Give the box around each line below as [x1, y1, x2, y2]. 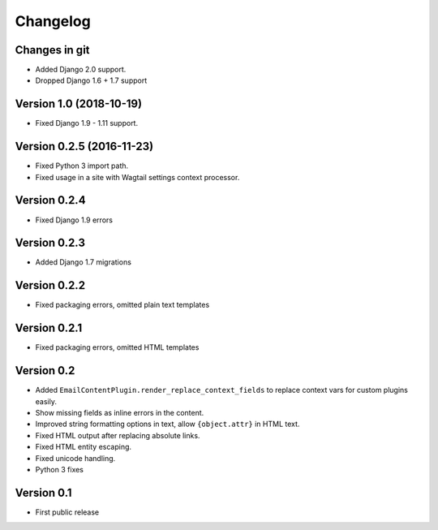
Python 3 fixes [35, 464, 84, 474]
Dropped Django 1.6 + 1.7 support [35, 75, 148, 85]
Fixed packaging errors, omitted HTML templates [35, 343, 200, 352]
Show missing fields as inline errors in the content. [35, 407, 204, 417]
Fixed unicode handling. [35, 453, 116, 463]
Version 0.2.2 [15, 278, 85, 292]
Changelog [15, 12, 91, 30]
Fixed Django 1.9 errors [35, 215, 114, 225]
